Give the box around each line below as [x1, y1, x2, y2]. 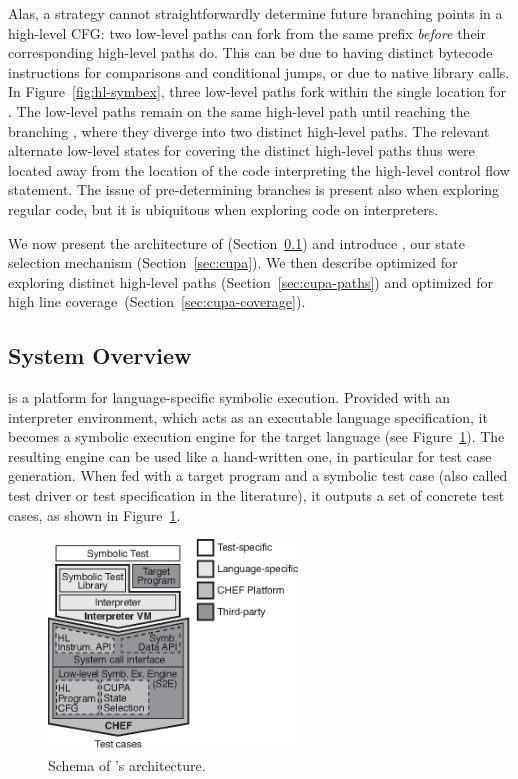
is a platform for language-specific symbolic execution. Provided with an [8, 387, 450, 408]
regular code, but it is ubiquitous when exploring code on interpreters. [8, 198, 439, 219]
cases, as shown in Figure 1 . [8, 504, 181, 525]
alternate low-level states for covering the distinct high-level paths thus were [8, 140, 475, 161]
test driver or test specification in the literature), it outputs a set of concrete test [8, 485, 505, 506]
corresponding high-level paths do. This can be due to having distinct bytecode [8, 42, 493, 63]
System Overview [8, 340, 192, 371]
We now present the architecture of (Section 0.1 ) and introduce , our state [8, 232, 465, 253]
